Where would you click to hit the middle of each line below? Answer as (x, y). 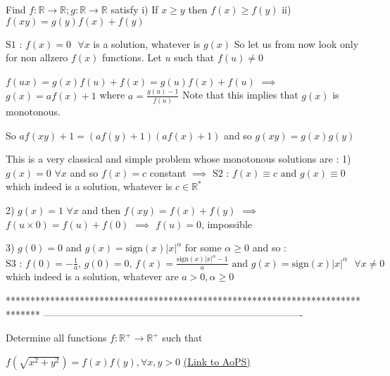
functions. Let (132, 57)
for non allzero (37, 57)
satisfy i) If (134, 9)
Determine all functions (56, 338)
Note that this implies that (240, 95)
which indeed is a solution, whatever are (92, 276)
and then (101, 209)
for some (203, 247)
